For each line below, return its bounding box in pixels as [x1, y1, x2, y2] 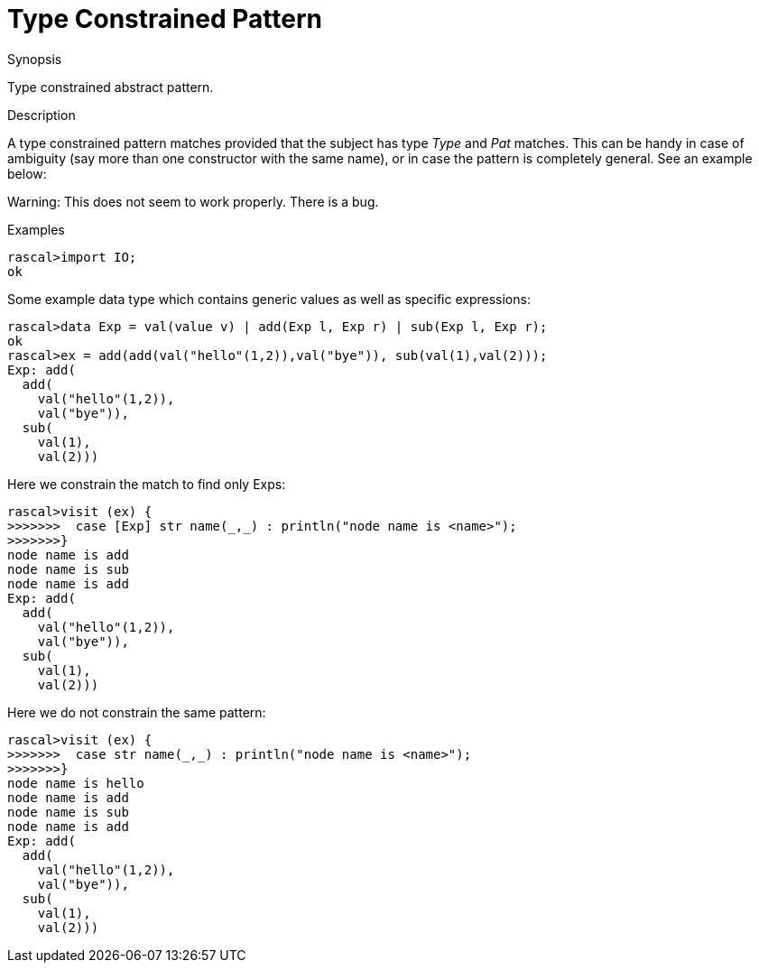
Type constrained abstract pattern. [7, 79, 214, 95]
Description [7, 106, 76, 123]
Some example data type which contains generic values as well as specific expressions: [7, 291, 531, 307]
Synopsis [7, 51, 62, 67]
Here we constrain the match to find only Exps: [7, 476, 286, 492]
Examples [7, 221, 65, 237]
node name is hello [7, 775, 144, 790]
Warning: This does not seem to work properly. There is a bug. [7, 193, 379, 209]
